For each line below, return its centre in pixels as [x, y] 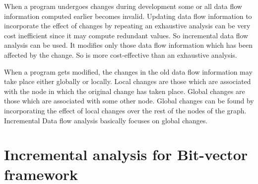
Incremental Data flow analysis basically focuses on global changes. [106, 120]
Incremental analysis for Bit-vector [126, 154]
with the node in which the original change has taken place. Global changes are [125, 91]
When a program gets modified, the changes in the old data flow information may [128, 71]
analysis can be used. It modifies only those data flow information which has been [129, 45]
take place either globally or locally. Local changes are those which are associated [128, 81]
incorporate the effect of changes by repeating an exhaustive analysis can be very [127, 26]
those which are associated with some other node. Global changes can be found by [129, 101]
